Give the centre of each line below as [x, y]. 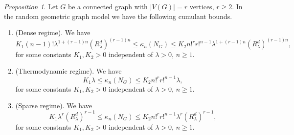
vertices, [202, 6]
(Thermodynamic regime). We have [68, 70]
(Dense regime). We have [53, 32]
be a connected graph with [108, 6]
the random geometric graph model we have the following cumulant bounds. [118, 16]
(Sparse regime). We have [54, 105]
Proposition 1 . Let [31, 6]
